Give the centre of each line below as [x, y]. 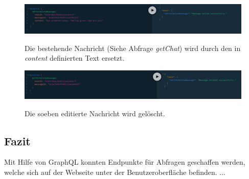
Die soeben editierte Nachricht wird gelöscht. [95, 113]
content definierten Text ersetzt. [75, 58]
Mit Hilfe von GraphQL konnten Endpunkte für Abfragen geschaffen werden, [125, 162]
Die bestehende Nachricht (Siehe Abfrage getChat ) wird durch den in [133, 48]
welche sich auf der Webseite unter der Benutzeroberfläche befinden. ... [115, 172]
